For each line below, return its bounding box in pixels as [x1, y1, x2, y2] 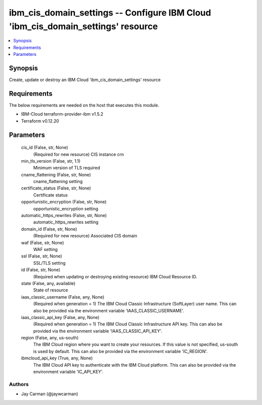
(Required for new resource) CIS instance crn [33, 151, 124, 157]
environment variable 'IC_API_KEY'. [33, 369, 104, 375]
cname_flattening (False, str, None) [21, 171, 91, 177]
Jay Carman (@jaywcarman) [21, 391, 79, 397]
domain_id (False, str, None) [21, 226, 77, 232]
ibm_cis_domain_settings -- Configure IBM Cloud [9, 7, 211, 18]
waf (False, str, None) [21, 239, 64, 245]
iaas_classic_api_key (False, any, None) [21, 314, 99, 320]
